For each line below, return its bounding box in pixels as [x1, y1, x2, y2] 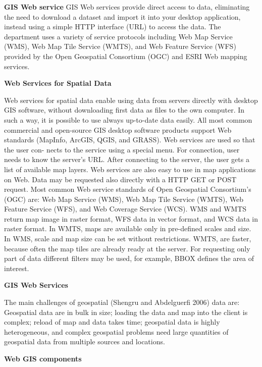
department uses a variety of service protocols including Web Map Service [4, 31, 233, 41]
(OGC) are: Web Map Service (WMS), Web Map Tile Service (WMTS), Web [4, 193, 243, 204]
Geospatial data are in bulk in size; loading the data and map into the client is [4, 306, 248, 317]
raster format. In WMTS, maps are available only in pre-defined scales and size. [4, 223, 251, 234]
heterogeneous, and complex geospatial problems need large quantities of [4, 326, 229, 337]
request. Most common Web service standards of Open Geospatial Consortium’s [4, 184, 251, 194]
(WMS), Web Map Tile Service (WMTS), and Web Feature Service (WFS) [4, 41, 236, 51]
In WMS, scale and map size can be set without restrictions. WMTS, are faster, [4, 233, 251, 244]
